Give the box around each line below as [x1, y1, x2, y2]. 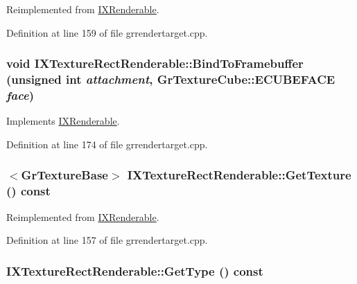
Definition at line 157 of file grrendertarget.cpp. [6, 233, 208, 247]
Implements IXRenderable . [6, 114, 120, 128]
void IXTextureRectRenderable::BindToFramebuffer [6, 55, 304, 72]
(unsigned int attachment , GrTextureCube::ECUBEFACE [6, 71, 336, 88]
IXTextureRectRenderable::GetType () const [6, 262, 263, 279]
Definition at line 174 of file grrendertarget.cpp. [6, 136, 208, 151]
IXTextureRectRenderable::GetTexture [127, 166, 351, 184]
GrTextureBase [21, 166, 108, 184]
